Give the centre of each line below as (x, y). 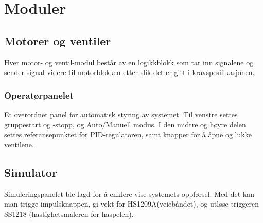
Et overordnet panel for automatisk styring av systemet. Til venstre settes (121, 114)
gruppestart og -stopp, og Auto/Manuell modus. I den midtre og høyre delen (125, 124)
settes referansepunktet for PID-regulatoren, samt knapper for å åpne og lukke (128, 134)
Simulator (31, 172)
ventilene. (19, 144)
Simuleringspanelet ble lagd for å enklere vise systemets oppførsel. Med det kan (129, 193)
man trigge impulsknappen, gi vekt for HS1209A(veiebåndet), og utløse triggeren (132, 204)
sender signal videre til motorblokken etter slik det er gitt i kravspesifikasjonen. (129, 72)
